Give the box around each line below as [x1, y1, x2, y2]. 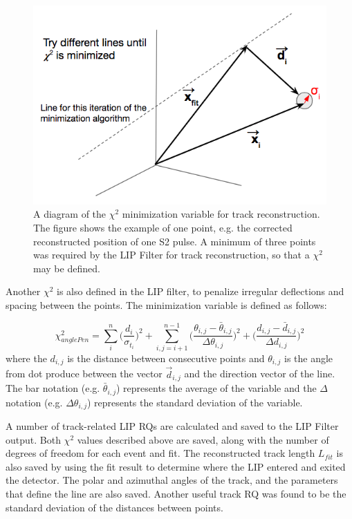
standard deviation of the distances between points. [6, 500, 223, 514]
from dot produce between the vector [6, 366, 163, 381]
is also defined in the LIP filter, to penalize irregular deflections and [57, 284, 344, 299]
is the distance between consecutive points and [67, 350, 265, 365]
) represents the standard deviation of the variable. [86, 395, 303, 409]
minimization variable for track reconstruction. [122, 207, 320, 221]
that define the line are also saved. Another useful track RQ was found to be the [6, 486, 346, 500]
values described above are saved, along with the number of [77, 432, 329, 446]
